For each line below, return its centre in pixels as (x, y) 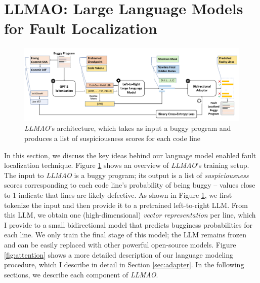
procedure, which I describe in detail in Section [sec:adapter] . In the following (124, 264)
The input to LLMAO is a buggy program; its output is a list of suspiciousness (126, 175)
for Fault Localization (81, 28)
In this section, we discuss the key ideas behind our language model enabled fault (130, 155)
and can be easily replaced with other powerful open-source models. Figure (120, 244)
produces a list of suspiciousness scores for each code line (113, 138)
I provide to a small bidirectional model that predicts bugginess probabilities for (128, 224)
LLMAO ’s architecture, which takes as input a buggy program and (128, 128)
